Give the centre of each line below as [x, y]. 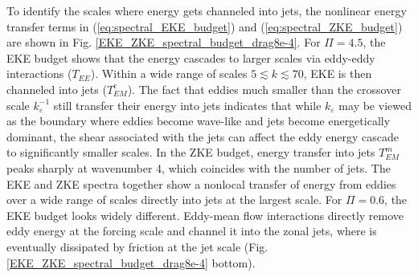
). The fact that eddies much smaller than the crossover [264, 89]
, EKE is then [338, 73]
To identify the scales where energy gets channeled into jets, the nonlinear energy [207, 10]
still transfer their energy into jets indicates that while [187, 105]
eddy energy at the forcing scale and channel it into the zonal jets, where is [192, 231]
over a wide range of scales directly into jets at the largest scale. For [174, 200]
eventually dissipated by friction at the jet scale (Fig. [137, 246]
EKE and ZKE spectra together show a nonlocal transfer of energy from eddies [201, 183]
